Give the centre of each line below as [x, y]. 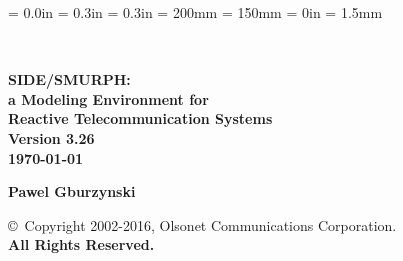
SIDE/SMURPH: [69, 79]
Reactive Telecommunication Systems [140, 118]
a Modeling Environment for [108, 98]
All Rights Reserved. [81, 244]
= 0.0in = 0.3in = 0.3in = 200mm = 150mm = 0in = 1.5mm [195, 12]
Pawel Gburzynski [72, 191]
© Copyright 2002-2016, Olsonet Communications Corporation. [202, 224]
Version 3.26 [51, 137]
